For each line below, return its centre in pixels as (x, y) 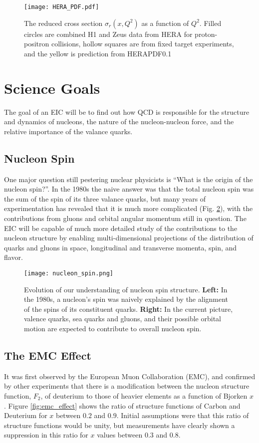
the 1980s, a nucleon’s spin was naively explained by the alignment (126, 299)
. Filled (210, 23)
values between (120, 435)
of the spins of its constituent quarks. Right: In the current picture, (129, 309)
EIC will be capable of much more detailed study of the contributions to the (121, 228)
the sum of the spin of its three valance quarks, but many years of (105, 198)
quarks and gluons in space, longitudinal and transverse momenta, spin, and (121, 247)
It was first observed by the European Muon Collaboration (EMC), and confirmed (130, 376)
